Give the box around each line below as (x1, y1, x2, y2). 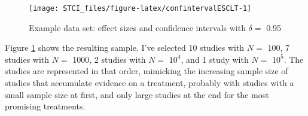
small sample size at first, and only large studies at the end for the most (5, 88, 269, 100)
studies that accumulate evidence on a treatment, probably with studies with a (5, 77, 294, 89)
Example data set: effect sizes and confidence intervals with (29, 21, 246, 33)
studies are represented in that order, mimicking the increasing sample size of (5, 65, 288, 77)
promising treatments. (5, 100, 86, 112)
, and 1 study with (181, 53, 249, 65)
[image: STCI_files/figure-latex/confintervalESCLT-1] (29, 4, 252, 13)
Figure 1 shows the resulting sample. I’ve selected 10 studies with (5, 41, 245, 54)
